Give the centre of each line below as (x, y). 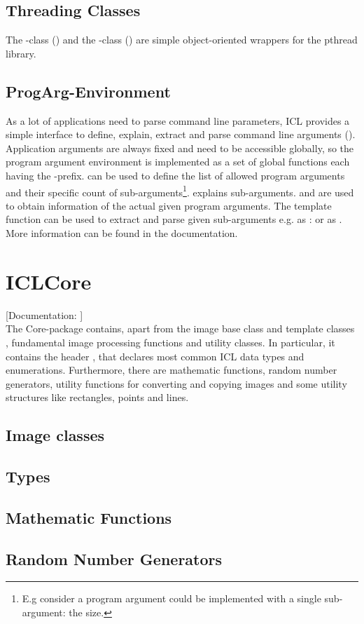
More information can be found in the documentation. (122, 233)
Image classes (55, 435)
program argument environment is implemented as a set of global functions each (178, 162)
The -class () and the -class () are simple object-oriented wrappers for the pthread (182, 40)
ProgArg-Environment (88, 91)
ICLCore (49, 281)
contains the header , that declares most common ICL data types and (155, 356)
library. (21, 53)
